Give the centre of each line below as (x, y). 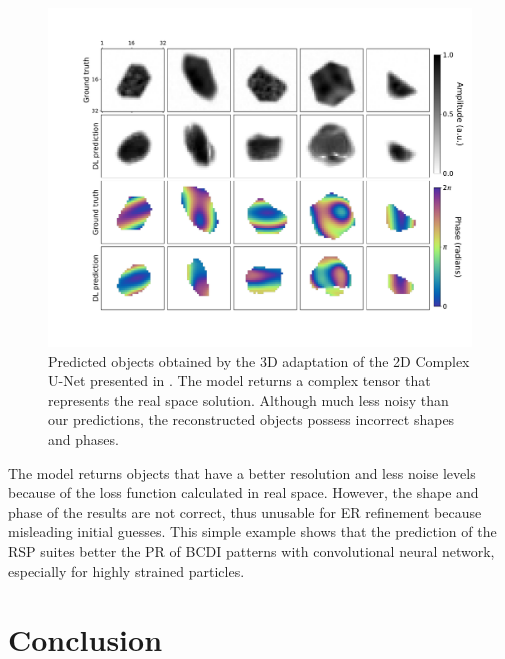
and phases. (83, 439)
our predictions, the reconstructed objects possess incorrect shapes (251, 419)
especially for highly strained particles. (126, 570)
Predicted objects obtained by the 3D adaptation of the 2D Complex (259, 360)
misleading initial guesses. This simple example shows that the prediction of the (252, 531)
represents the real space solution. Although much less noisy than (248, 399)
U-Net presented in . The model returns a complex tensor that (239, 380)
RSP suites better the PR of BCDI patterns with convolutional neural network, (251, 551)
